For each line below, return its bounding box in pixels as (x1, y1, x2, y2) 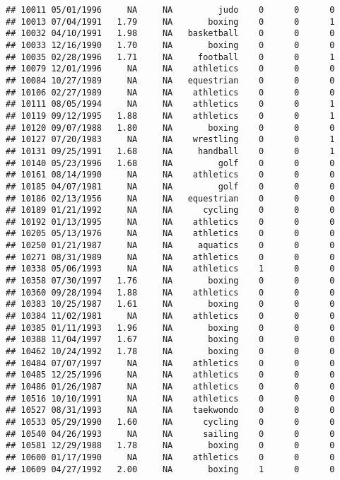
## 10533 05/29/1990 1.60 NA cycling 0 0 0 (6, 416, 335, 427)
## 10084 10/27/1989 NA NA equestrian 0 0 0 (6, 75, 335, 86)
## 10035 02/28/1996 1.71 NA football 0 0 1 (6, 52, 335, 62)
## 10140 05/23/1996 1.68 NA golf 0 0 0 (6, 158, 335, 168)
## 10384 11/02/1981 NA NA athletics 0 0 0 (6, 311, 335, 322)
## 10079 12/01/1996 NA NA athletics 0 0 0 (6, 64, 335, 74)
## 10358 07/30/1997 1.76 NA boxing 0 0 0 (6, 276, 335, 286)
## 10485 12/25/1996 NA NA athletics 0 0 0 (6, 370, 335, 380)
